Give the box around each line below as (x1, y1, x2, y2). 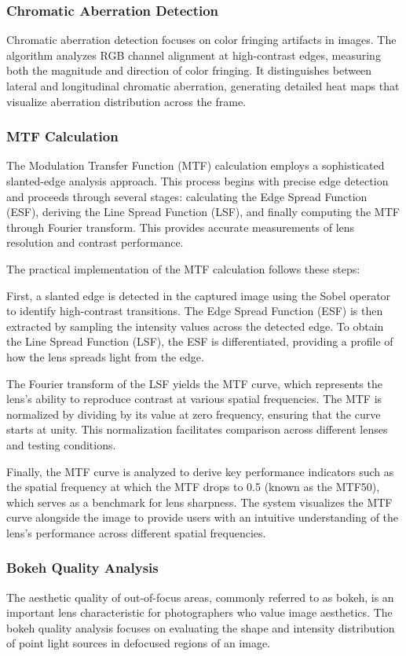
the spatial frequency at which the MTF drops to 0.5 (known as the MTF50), (6, 478, 380, 495)
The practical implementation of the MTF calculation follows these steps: (6, 260, 360, 277)
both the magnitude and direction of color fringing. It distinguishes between (6, 62, 372, 79)
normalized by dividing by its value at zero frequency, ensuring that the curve (6, 405, 381, 422)
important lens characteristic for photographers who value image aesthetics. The (6, 604, 393, 621)
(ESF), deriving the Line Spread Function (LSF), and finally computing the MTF (6, 203, 400, 220)
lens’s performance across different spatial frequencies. (6, 524, 266, 541)
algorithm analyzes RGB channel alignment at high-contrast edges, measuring (6, 46, 381, 63)
